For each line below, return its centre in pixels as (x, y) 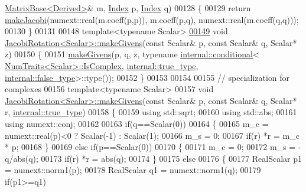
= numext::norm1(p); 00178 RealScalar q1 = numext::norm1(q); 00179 (133, 170)
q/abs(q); (22, 158)
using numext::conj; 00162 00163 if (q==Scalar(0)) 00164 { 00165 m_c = (137, 123)
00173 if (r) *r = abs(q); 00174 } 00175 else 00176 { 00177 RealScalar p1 (171, 158)
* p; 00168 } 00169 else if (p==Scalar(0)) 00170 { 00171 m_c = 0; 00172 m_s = (150, 147)
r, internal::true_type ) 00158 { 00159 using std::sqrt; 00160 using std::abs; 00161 (151, 112)
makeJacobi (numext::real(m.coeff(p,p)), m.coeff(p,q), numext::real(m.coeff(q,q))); (152, 19)
